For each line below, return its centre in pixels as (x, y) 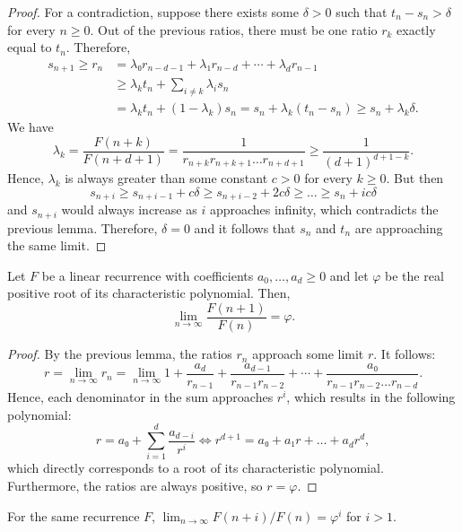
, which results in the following (371, 397)
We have (31, 127)
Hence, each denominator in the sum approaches (140, 397)
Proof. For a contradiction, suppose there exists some (153, 12)
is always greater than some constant (166, 178)
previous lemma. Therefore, (83, 227)
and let (349, 275)
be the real (414, 275)
